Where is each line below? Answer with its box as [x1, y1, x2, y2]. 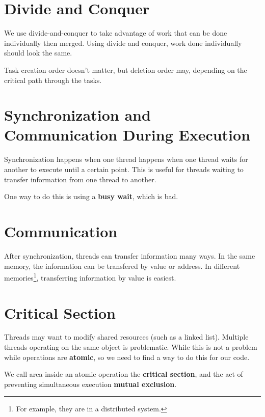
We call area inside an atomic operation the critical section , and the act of [4, 369, 243, 379]
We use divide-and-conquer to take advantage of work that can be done [4, 27, 227, 38]
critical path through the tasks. [4, 74, 102, 85]
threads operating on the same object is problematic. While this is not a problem [4, 342, 257, 352]
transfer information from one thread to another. [4, 174, 156, 184]
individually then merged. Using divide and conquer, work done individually [4, 37, 242, 48]
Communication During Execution [4, 124, 251, 145]
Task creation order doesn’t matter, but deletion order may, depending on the [4, 64, 247, 75]
